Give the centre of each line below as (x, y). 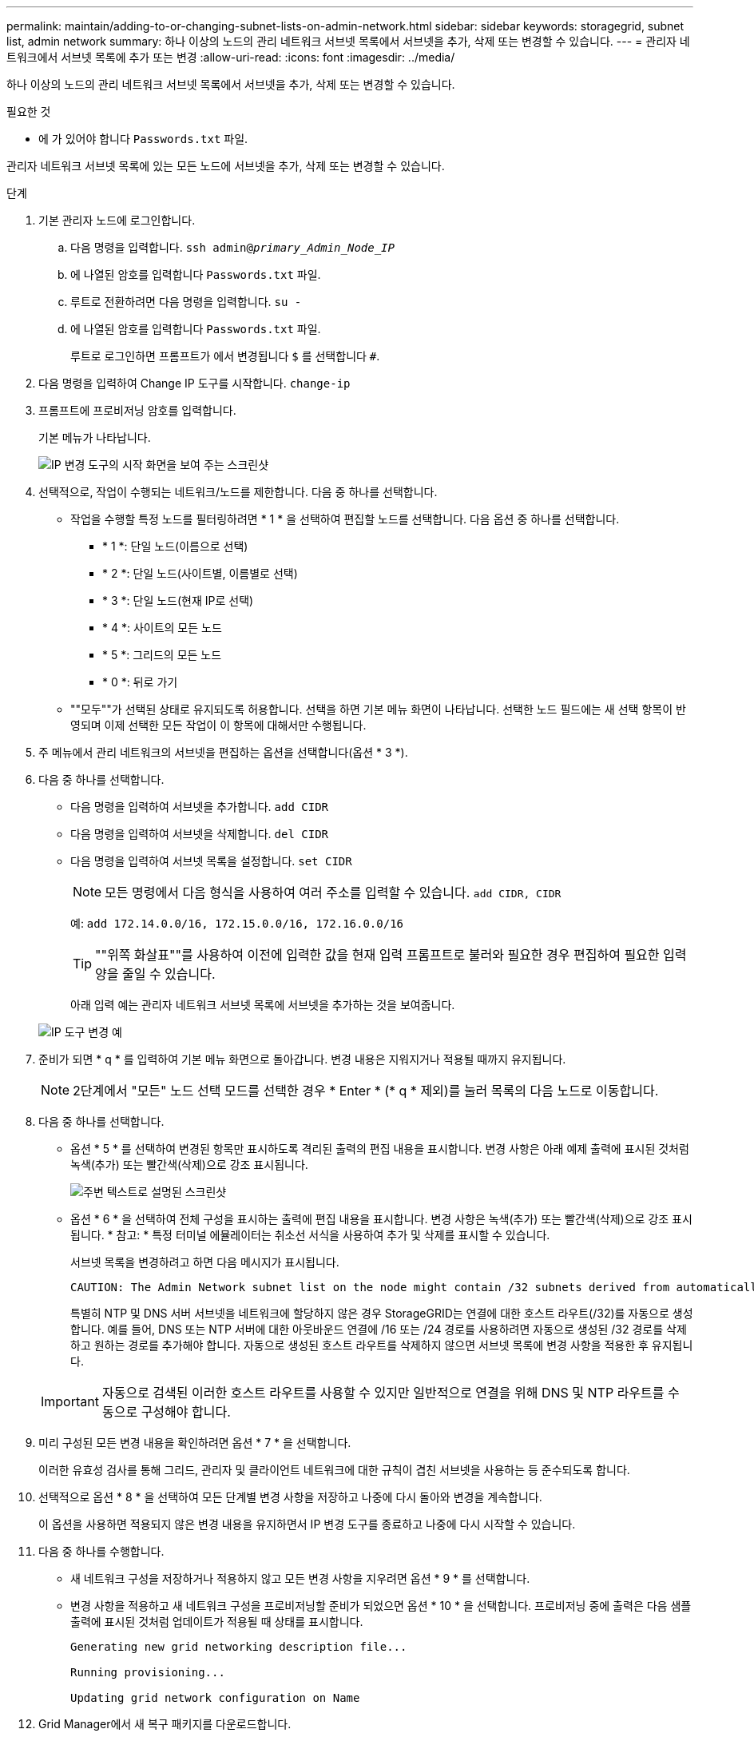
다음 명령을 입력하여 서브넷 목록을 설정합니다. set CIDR (211, 861)
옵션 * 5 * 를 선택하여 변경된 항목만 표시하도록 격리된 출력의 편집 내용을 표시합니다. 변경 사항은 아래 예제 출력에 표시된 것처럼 (380, 1149)
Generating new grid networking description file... (239, 1647)
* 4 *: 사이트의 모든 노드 (162, 628)
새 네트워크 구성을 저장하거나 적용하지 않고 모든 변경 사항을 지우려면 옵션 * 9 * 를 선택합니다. (300, 1578)
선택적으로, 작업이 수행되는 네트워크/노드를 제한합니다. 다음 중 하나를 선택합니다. (238, 492)
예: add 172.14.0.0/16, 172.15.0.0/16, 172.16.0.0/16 (237, 923)
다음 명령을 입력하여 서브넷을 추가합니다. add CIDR (199, 807)
